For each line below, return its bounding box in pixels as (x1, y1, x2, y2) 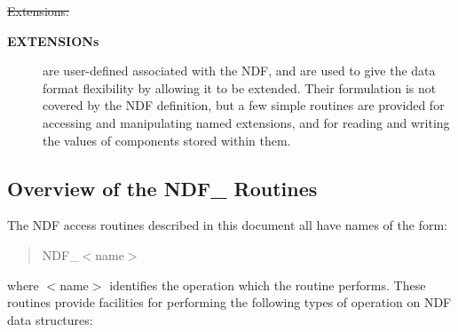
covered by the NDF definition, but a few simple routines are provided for (43, 96, 445, 115)
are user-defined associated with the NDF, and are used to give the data (43, 61, 436, 80)
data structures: (7, 310, 93, 328)
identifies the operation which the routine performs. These (109, 275, 426, 294)
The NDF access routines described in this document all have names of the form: (7, 216, 447, 234)
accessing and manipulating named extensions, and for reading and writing (43, 113, 450, 131)
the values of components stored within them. (43, 130, 291, 149)
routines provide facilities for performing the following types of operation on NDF (7, 293, 452, 312)
